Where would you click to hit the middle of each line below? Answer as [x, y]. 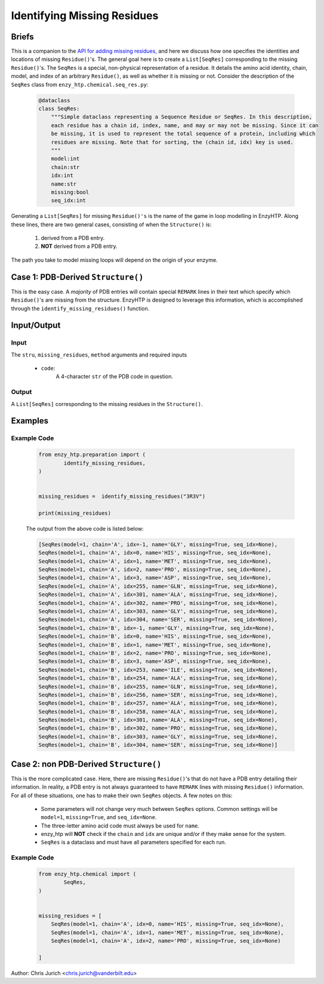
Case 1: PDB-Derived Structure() [77, 277]
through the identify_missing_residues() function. [80, 308]
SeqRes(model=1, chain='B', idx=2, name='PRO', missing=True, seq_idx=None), [155, 653]
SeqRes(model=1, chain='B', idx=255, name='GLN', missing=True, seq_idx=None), [158, 686]
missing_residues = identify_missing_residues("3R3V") [122, 496]
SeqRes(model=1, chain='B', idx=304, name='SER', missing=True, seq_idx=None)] [158, 745]
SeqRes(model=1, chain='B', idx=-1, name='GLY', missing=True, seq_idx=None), [156, 628]
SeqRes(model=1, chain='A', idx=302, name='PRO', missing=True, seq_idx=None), [158, 603]
